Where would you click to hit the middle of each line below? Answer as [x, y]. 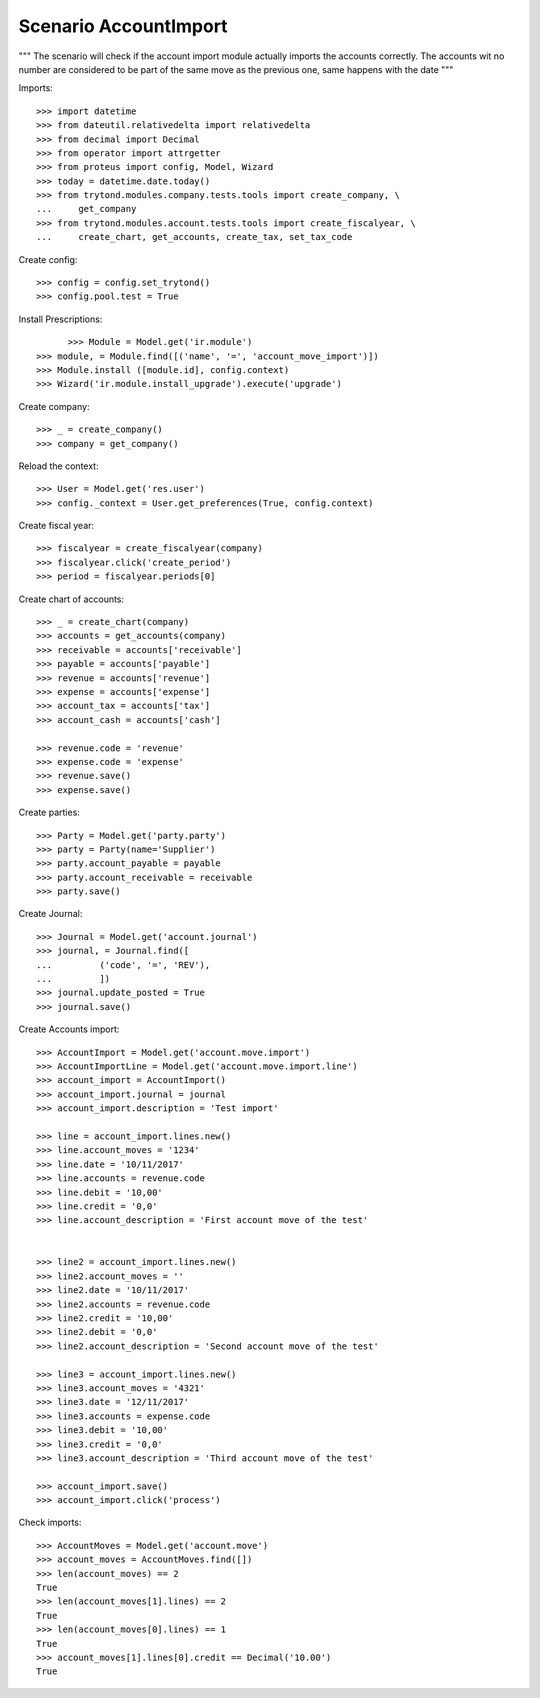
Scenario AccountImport [123, 26]
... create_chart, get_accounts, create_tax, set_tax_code [194, 237]
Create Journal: [50, 914]
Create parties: [49, 812]
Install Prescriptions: [60, 319]
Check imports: [50, 1522]
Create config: [48, 259]
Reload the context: [58, 466]
